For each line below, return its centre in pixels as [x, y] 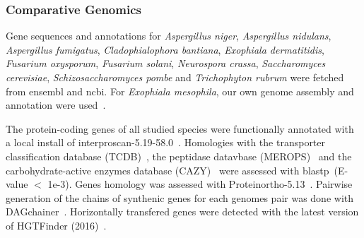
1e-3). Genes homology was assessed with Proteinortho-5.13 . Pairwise [200, 184]
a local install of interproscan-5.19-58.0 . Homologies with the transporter [166, 142]
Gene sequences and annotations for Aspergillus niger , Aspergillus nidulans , [169, 36]
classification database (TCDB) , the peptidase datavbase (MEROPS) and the [179, 156]
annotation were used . [56, 105]
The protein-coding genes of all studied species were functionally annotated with [180, 128]
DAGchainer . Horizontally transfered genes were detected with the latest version [182, 212]
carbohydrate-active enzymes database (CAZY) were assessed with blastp [168, 170]
